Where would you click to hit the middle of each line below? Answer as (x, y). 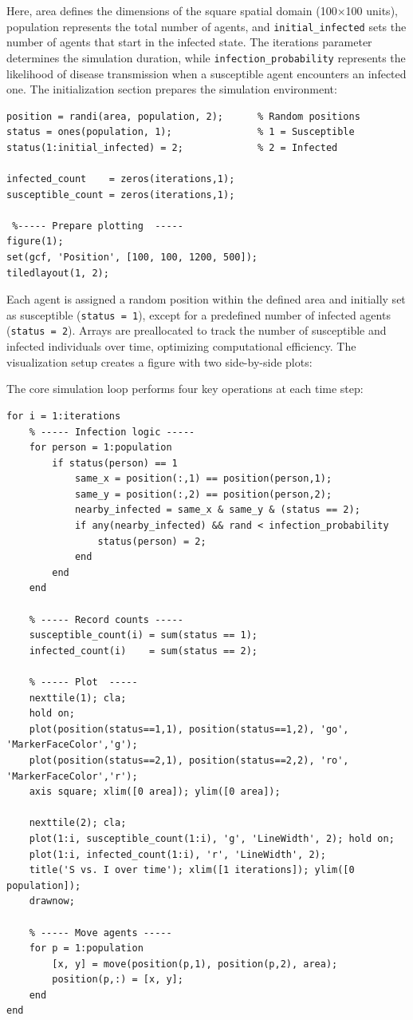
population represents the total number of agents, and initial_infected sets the (206, 26)
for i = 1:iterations (64, 416)
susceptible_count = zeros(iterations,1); (121, 194)
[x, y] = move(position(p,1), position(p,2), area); (195, 964)
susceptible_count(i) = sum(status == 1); (143, 635)
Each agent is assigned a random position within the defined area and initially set (206, 299)
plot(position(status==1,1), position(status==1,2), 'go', (189, 729)
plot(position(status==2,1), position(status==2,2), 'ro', (189, 760)
